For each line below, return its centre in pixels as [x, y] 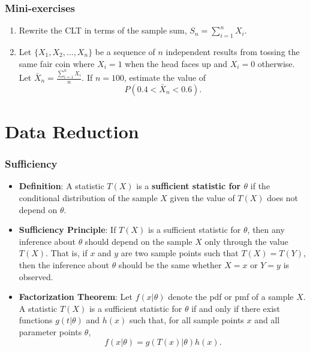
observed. [36, 276]
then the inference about [64, 265]
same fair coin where [57, 63]
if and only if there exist [236, 308]
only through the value [246, 241]
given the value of [202, 198]
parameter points [50, 331]
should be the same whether [170, 265]
